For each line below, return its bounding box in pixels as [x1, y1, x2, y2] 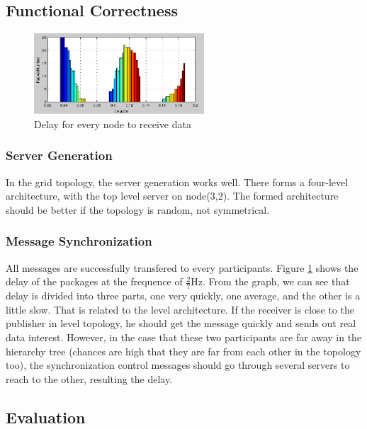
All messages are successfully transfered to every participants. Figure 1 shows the [6, 260, 358, 275]
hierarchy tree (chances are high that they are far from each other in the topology [6, 343, 361, 358]
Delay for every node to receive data [34, 116, 191, 131]
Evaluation [6, 406, 86, 428]
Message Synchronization [6, 232, 152, 250]
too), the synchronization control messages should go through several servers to [6, 357, 350, 372]
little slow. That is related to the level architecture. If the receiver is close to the [6, 302, 354, 316]
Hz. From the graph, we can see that [191, 274, 350, 289]
